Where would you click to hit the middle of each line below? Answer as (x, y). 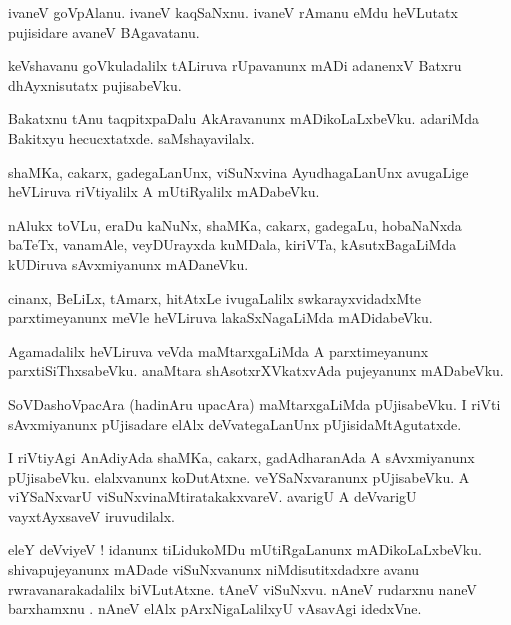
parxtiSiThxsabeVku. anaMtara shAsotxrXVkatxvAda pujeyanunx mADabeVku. (256, 370)
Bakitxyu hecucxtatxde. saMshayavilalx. (131, 137)
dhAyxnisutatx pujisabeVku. (95, 84)
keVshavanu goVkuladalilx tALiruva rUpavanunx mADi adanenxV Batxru (235, 65)
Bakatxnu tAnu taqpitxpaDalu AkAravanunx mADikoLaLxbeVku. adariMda (243, 118)
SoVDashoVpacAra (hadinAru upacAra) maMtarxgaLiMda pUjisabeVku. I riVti (254, 403)
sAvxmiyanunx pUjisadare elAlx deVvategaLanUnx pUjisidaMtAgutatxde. (235, 423)
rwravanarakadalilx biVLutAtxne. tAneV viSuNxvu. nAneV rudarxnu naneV (242, 588)
